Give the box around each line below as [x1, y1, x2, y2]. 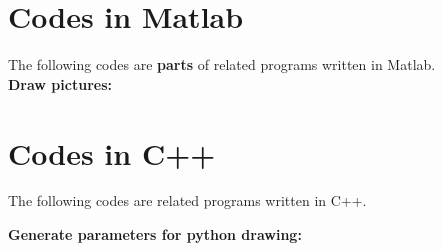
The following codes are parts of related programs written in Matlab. [8, 54, 436, 75]
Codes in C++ [8, 132, 216, 173]
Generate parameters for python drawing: [8, 224, 302, 245]
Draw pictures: [8, 73, 112, 94]
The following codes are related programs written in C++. [8, 190, 367, 211]
